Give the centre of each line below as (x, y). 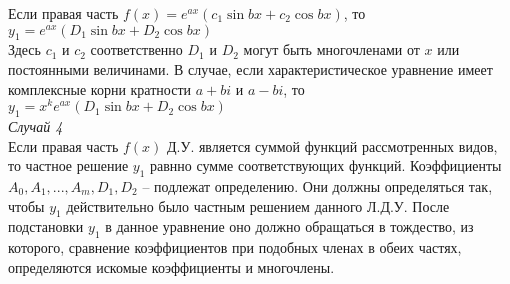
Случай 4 (35, 126)
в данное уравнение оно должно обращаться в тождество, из (289, 226)
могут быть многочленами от (331, 49)
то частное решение (68, 165)
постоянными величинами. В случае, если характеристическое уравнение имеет (250, 68)
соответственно (136, 49)
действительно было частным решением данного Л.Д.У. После (258, 205)
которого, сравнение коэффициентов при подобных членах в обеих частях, (235, 247)
